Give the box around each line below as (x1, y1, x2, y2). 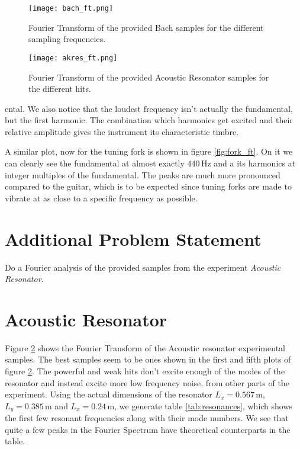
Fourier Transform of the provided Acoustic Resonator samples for (28, 70, 269, 83)
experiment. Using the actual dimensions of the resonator (5, 388, 212, 400)
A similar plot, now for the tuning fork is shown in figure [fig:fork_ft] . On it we (5, 145, 293, 158)
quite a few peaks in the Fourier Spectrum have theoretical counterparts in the (5, 423, 291, 435)
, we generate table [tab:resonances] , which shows (114, 399, 293, 412)
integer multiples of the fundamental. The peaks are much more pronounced (5, 168, 280, 181)
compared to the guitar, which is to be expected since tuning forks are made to (5, 180, 292, 193)
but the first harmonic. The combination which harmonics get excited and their (5, 114, 293, 126)
